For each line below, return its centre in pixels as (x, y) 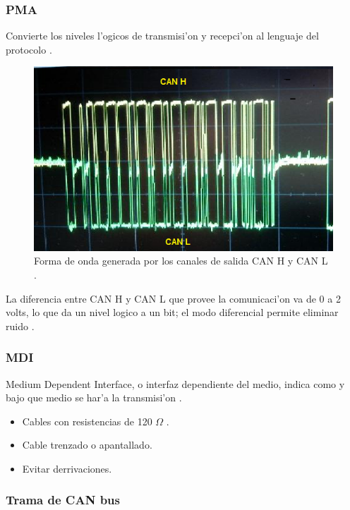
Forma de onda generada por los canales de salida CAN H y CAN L (181, 261)
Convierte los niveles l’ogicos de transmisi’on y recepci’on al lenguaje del (162, 36)
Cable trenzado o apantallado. (87, 445)
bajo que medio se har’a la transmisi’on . (94, 397)
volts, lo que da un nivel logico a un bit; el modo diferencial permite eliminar (172, 312)
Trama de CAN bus (63, 500)
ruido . (20, 326)
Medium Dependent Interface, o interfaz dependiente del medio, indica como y (175, 383)
